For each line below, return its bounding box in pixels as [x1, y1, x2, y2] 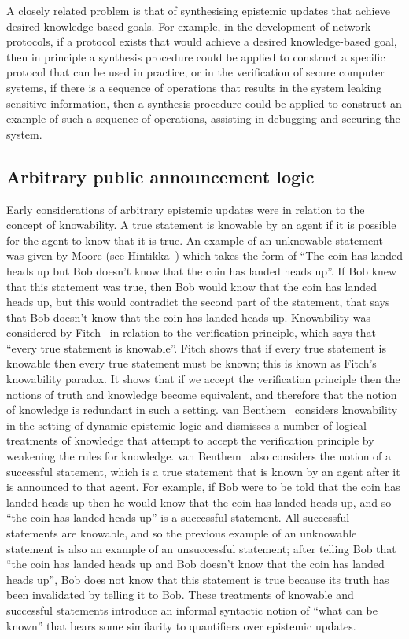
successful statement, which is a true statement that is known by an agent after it [6, 463, 400, 479]
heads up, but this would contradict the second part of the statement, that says [6, 294, 390, 310]
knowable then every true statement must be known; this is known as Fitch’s [6, 355, 377, 371]
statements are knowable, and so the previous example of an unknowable [6, 525, 357, 541]
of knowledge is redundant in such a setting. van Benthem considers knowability [6, 401, 398, 418]
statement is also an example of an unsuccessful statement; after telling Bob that [6, 540, 396, 556]
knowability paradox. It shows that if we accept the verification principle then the [6, 371, 400, 387]
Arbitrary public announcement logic [6, 164, 315, 188]
